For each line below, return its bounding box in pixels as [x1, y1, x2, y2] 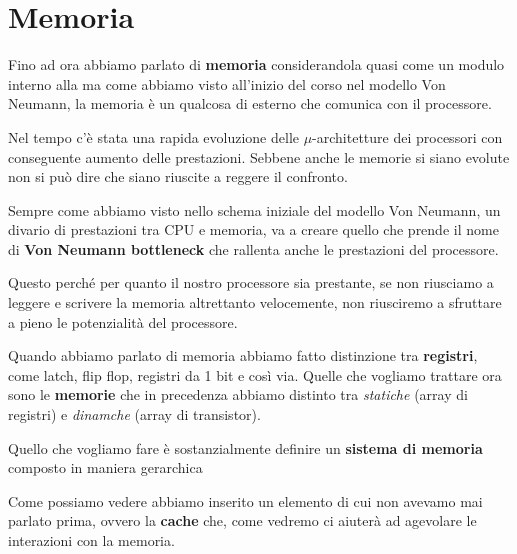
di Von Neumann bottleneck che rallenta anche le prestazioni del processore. [8, 238, 499, 259]
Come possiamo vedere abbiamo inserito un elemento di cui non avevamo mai [8, 490, 483, 511]
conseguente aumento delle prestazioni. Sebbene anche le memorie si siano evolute [8, 146, 510, 167]
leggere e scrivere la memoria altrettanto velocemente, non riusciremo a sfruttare [8, 292, 502, 313]
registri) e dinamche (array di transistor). [8, 404, 261, 425]
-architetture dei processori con [312, 126, 503, 147]
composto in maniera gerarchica [8, 457, 203, 478]
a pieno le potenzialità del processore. [8, 311, 238, 332]
